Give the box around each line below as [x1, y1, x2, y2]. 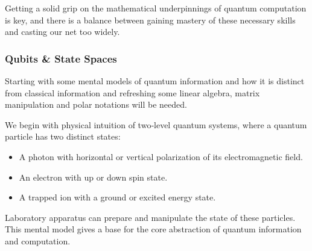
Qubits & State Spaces [5, 51, 117, 66]
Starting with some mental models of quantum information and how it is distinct [5, 75, 305, 87]
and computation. [5, 234, 71, 247]
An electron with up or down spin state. [19, 170, 168, 183]
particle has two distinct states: [5, 130, 121, 143]
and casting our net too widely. [5, 25, 120, 38]
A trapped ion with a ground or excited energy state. [19, 191, 216, 203]
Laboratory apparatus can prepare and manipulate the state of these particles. [5, 211, 296, 223]
